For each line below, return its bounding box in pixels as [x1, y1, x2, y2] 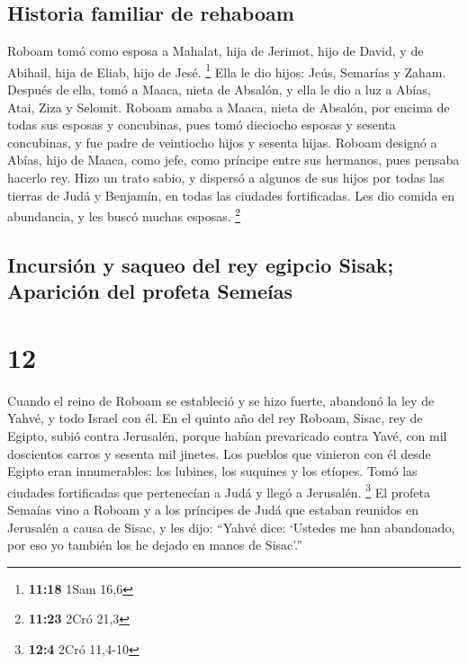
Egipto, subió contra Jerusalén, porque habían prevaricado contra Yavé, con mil [7, 426, 447, 444]
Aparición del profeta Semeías [7, 277, 292, 305]
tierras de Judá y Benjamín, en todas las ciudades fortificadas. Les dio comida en [7, 185, 454, 204]
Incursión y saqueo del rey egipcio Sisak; [7, 250, 394, 278]
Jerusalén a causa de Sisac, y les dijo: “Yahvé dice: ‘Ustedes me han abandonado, [7, 517, 455, 536]
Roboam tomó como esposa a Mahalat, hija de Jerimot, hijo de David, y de [7, 41, 424, 60]
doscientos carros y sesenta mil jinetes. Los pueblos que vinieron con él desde [7, 444, 431, 462]
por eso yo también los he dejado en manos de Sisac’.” [7, 535, 302, 554]
